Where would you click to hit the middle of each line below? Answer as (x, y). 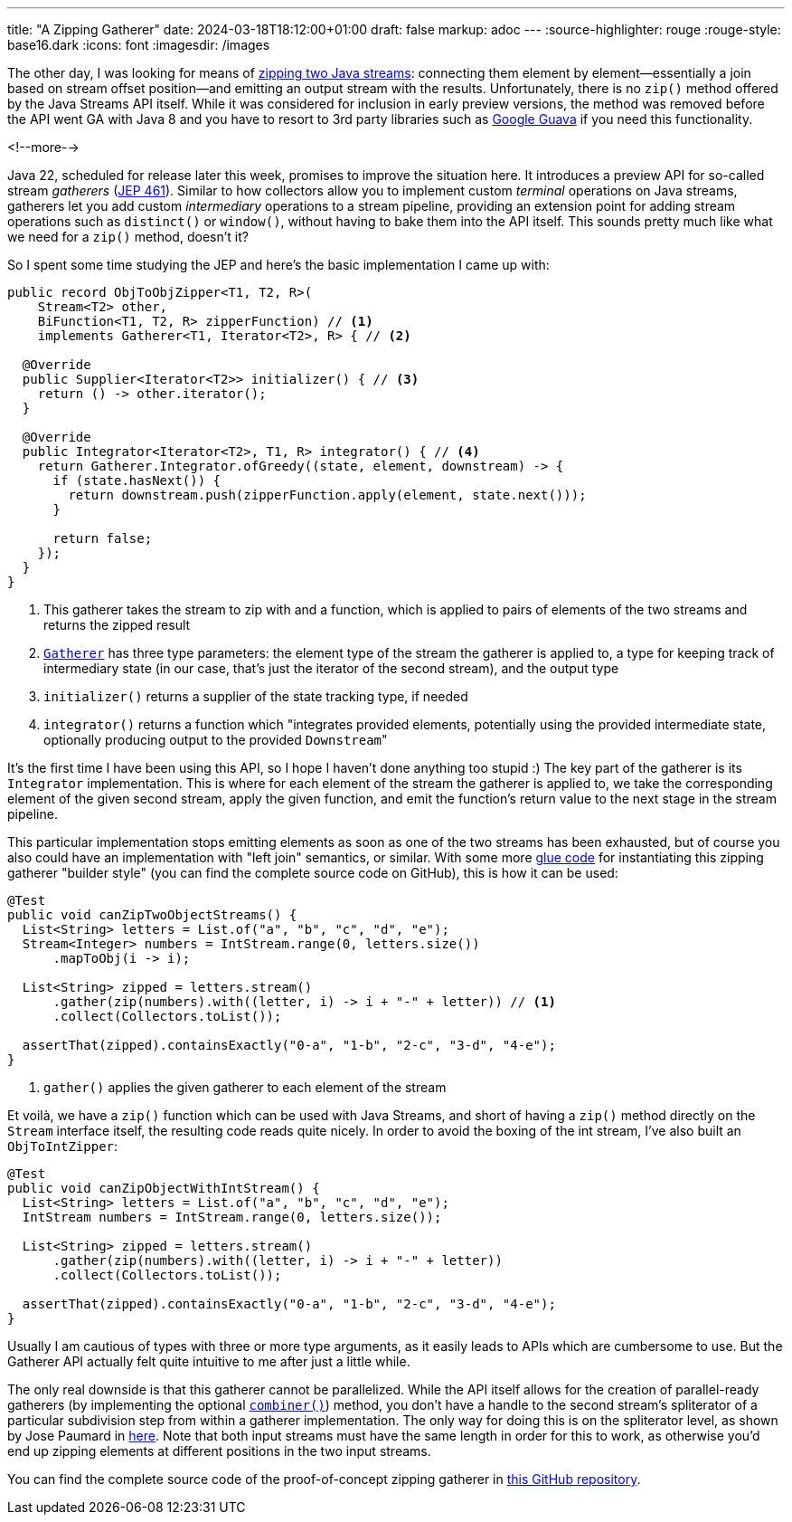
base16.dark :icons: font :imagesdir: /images (139, 45)
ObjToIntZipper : (63, 1146)
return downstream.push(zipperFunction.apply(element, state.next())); (327, 495)
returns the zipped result (117, 625)
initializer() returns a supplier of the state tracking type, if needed (256, 696)
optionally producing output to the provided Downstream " (216, 740)
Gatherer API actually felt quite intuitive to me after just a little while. (209, 1361)
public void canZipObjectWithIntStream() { (164, 1188)
